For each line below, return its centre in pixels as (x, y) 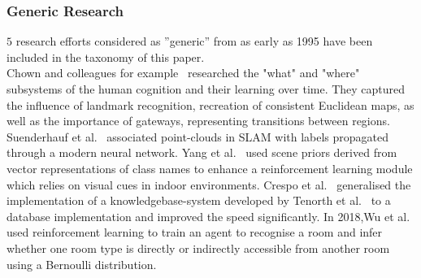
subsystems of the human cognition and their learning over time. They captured (206, 89)
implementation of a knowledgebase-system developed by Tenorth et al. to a (199, 200)
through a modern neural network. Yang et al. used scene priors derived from (202, 152)
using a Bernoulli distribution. (82, 264)
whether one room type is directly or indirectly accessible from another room (198, 248)
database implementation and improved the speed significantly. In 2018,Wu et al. (208, 216)
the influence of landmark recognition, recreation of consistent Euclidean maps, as (210, 104)
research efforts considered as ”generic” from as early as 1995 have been (194, 41)
